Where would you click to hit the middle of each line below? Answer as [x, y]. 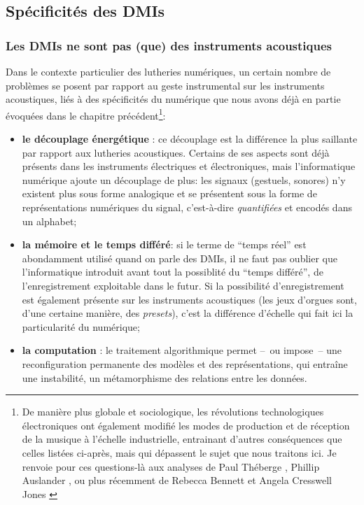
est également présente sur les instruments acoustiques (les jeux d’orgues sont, [189, 299]
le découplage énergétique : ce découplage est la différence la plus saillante [190, 139]
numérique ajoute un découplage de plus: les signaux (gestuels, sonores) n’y [184, 179]
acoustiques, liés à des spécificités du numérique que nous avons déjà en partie [173, 99]
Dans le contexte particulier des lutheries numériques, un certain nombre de [168, 71]
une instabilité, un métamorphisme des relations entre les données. [164, 377]
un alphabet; [49, 221]
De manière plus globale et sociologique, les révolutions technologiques [173, 412]
